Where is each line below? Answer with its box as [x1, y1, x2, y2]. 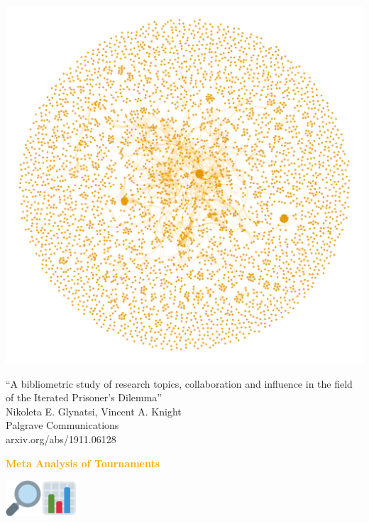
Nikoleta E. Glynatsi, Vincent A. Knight [6, 403, 182, 418]
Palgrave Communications [6, 418, 119, 433]
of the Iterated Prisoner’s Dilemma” [6, 390, 162, 405]
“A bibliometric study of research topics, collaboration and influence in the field [6, 376, 353, 391]
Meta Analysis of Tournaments [6, 455, 160, 470]
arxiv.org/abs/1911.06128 [6, 431, 116, 446]
